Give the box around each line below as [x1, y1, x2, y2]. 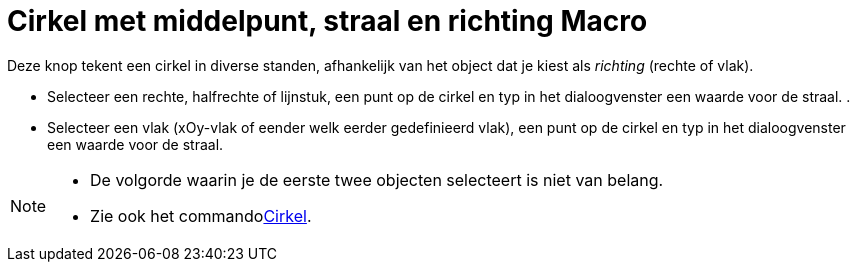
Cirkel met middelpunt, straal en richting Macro [7, 4, 648, 38]
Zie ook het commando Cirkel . [90, 205, 312, 226]
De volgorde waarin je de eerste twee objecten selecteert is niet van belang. [90, 169, 664, 190]
